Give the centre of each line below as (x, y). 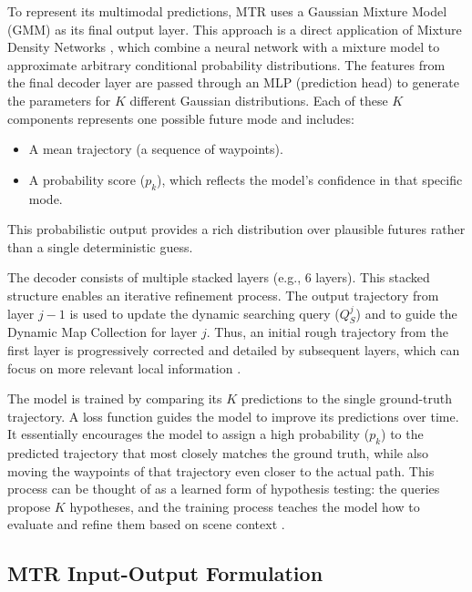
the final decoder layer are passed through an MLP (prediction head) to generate (233, 82)
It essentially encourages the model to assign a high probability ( (189, 434)
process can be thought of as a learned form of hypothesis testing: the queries (224, 489)
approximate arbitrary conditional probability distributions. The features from (226, 64)
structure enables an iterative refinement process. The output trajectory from (223, 295)
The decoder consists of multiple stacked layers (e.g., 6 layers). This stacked (219, 277)
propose (29, 506)
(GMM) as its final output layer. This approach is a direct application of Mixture (235, 29)
